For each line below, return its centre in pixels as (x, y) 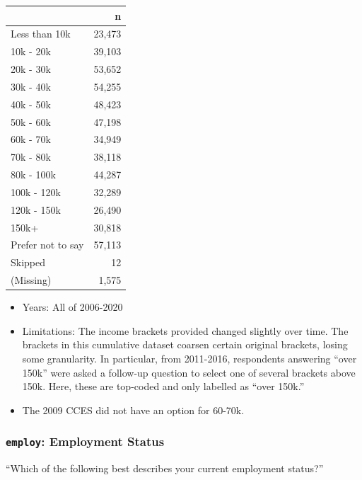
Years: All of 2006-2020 (72, 307)
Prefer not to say (47, 245)
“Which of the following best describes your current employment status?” (165, 468)
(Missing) (31, 280)
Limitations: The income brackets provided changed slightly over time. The (185, 330)
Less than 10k (41, 34)
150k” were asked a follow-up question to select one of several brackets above (189, 372)
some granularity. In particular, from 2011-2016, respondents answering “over (189, 359)
